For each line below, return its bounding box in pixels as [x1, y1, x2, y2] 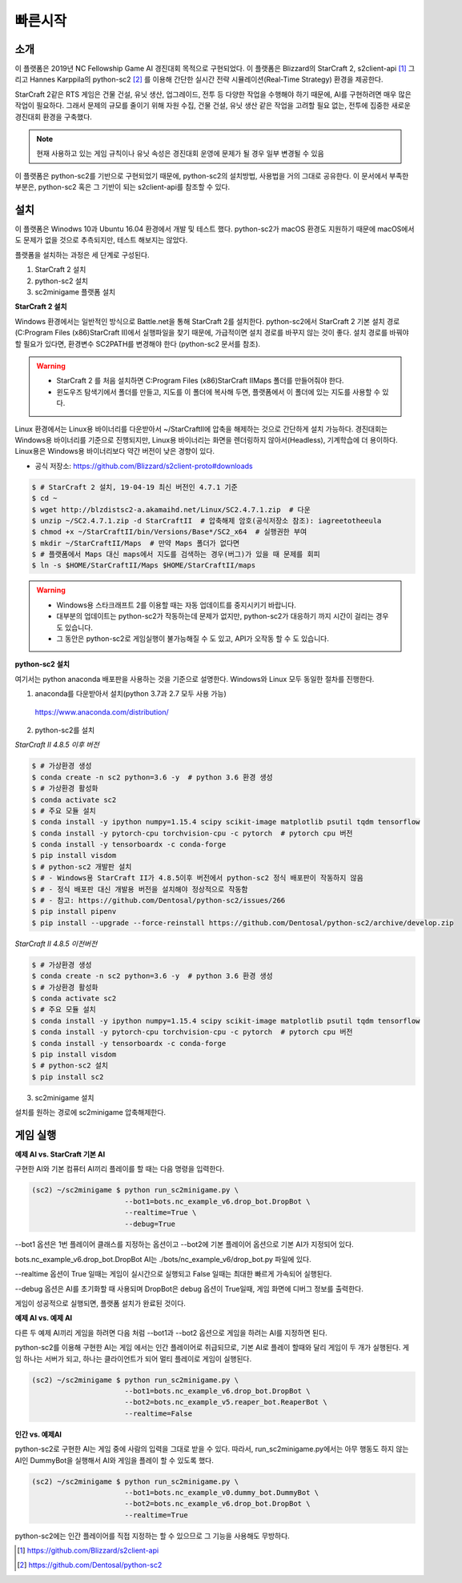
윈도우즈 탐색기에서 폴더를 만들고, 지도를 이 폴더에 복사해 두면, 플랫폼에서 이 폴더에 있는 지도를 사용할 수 [56, 387, 380, 396]
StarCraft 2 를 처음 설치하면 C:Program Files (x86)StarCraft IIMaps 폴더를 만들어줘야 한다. [56, 376, 344, 386]
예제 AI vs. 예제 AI [14, 1313, 73, 1323]
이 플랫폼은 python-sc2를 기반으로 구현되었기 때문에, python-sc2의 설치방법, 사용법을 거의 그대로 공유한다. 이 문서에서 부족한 [14, 170, 409, 180]
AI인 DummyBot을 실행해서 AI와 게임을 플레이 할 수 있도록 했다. [14, 1455, 214, 1465]
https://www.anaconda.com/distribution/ [34, 707, 169, 716]
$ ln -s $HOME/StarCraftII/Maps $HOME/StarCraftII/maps [31, 561, 256, 570]
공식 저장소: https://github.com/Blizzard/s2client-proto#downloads [34, 461, 253, 471]
